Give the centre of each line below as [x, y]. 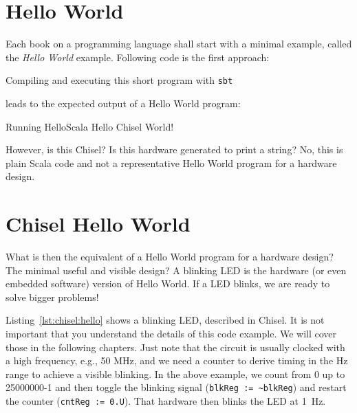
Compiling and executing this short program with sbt [119, 80]
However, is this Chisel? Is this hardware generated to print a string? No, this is [174, 149]
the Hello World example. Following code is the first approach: [138, 57]
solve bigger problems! [52, 297]
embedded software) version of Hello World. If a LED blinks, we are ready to [168, 283]
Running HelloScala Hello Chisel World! [90, 126]
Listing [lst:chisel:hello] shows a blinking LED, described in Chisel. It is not [165, 320]
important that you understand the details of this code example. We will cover [171, 334]
